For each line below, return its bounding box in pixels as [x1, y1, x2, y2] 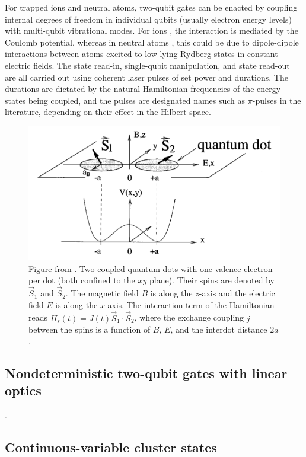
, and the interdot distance [170, 323, 267, 335]
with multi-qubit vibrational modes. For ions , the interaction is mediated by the [5, 24, 298, 37]
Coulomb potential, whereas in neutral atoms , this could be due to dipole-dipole [5, 36, 299, 48]
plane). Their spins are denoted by [149, 274, 275, 286]
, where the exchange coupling [134, 311, 244, 324]
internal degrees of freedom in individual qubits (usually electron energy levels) [5, 12, 292, 25]
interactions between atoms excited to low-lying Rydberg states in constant [5, 47, 278, 60]
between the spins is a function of [28, 323, 151, 335]
